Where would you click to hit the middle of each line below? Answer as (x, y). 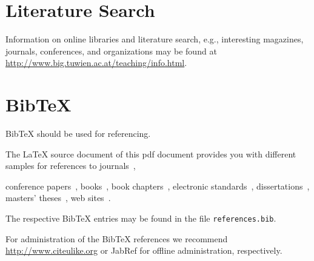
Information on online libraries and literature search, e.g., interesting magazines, (155, 39)
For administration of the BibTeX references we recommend (117, 238)
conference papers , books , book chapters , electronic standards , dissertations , (158, 186)
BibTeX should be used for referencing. (78, 134)
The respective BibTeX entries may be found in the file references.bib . (141, 218)
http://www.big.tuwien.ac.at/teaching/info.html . (96, 63)
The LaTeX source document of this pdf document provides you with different (151, 154)
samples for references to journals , (71, 166)
